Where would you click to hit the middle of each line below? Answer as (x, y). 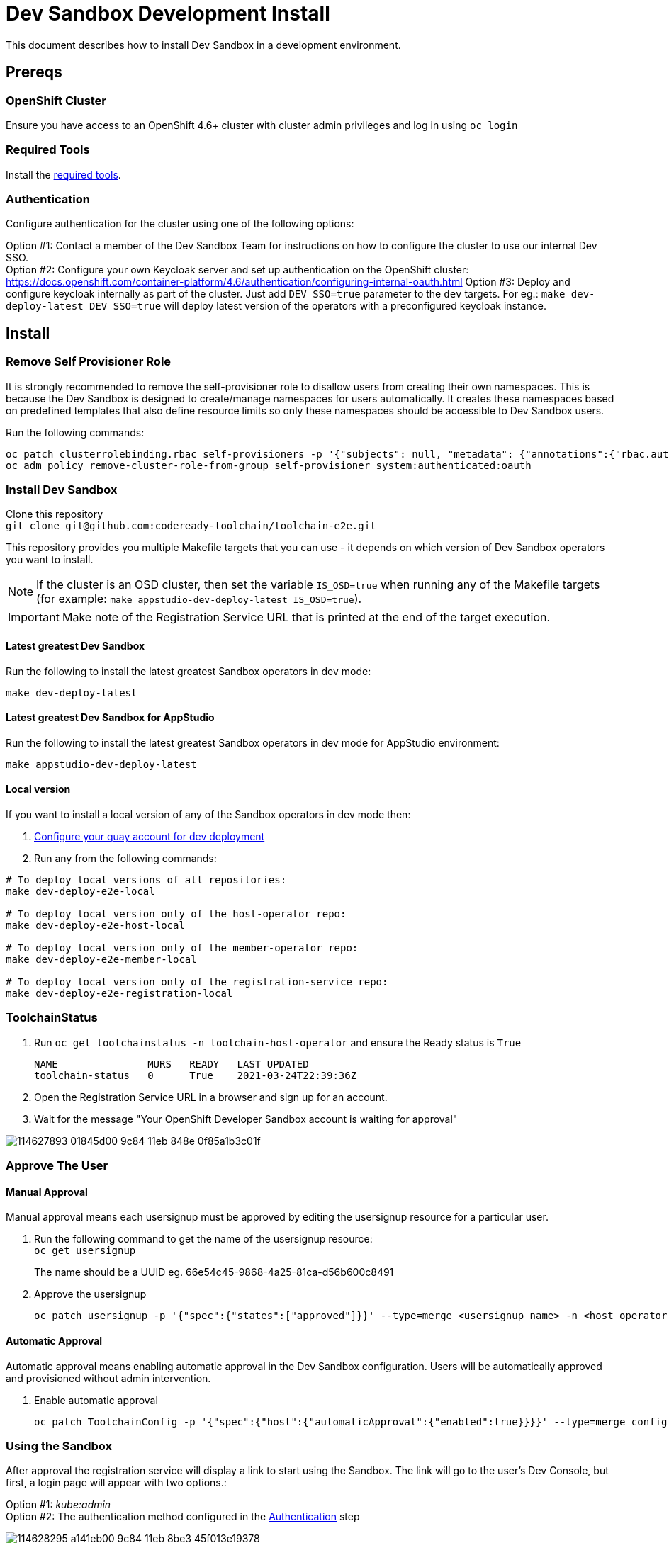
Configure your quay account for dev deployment (150, 837)
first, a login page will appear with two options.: (116, 1483)
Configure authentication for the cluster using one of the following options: (180, 224)
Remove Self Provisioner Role (89, 362)
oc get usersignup (85, 1251)
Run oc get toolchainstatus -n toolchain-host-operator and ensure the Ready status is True (278, 1042)
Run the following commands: (75, 432)
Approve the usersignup (90, 1294)
